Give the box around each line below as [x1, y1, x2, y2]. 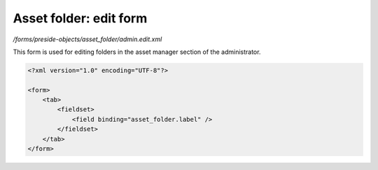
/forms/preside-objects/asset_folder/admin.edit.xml [13, 35, 162, 43]
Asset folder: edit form [13, 10, 148, 26]
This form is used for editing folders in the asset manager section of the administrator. [13, 48, 261, 56]
